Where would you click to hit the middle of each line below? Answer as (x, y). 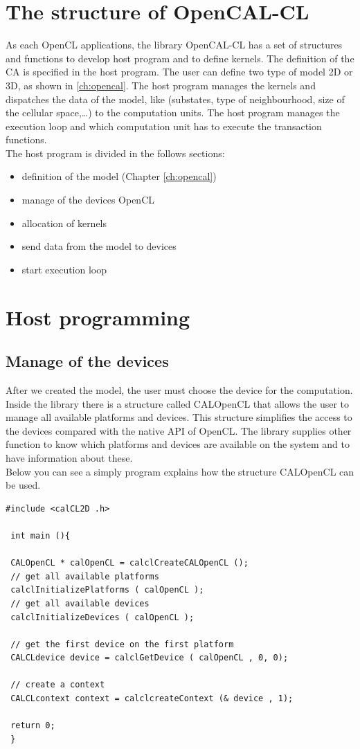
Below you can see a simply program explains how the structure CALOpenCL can (180, 471)
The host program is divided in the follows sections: (115, 153)
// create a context (58, 685)
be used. (23, 485)
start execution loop (64, 269)
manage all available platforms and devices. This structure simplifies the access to (179, 417)
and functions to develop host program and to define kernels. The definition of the (180, 58)
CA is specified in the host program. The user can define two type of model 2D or (179, 72)
